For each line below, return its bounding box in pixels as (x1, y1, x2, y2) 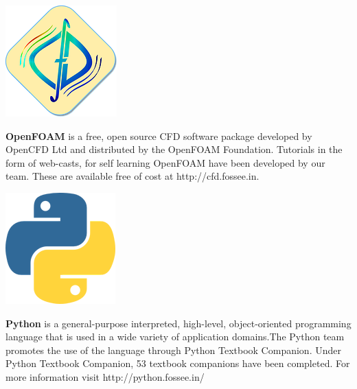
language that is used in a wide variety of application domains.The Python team (5, 329, 345, 344)
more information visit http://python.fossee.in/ (5, 369, 205, 384)
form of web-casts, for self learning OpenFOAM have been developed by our (5, 155, 325, 169)
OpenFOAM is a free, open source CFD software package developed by (5, 128, 312, 143)
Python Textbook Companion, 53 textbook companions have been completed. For (5, 356, 350, 370)
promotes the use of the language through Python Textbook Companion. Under (5, 342, 341, 357)
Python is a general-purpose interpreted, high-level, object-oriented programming (5, 316, 352, 330)
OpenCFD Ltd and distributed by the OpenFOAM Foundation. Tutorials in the (5, 142, 343, 156)
